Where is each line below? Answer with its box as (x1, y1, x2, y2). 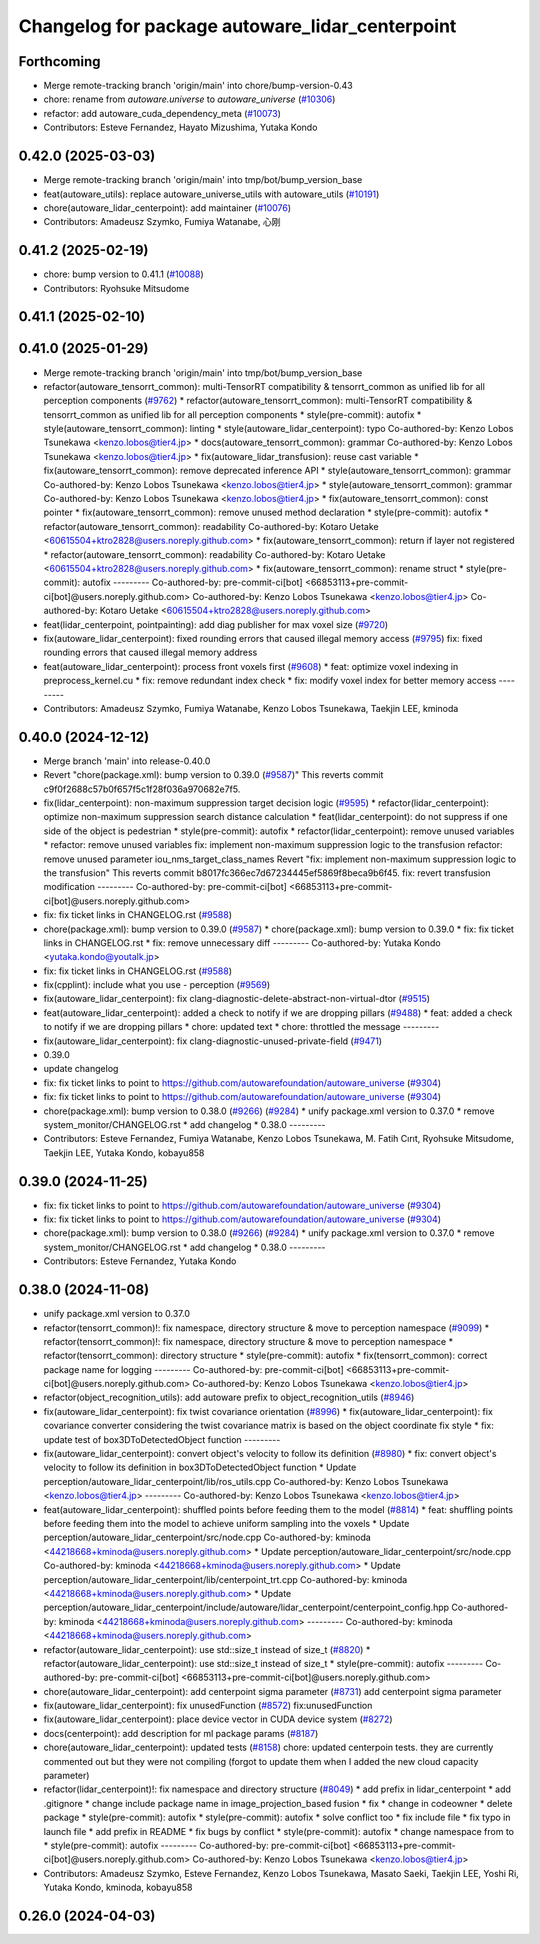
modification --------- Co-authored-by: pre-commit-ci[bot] (43, 881, 287, 893)
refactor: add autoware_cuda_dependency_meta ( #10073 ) (43, 107, 282, 119)
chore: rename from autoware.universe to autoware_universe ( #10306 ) (43, 93, 336, 105)
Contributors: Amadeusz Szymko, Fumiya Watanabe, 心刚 (43, 216, 281, 228)
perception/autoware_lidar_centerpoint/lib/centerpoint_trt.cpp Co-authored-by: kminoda (43, 1573, 408, 1585)
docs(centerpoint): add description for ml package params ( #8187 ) (43, 1727, 319, 1739)
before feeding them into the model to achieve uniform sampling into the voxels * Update (43, 1517, 410, 1529)
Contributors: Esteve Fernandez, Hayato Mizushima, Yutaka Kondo (43, 121, 318, 134)
